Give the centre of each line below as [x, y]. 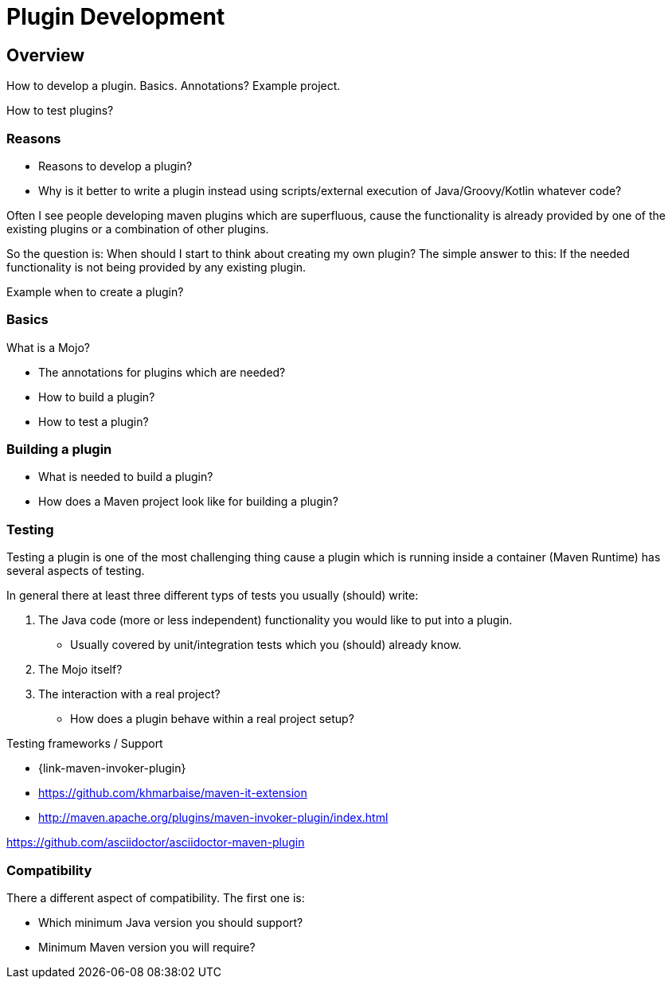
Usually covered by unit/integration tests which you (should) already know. [266, 645]
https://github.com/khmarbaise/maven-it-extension [173, 793]
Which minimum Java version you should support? [171, 922]
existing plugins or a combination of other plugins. [138, 229]
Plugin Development [116, 17]
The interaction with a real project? [129, 694]
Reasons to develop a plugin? [115, 166]
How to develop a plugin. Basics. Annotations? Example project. [174, 86]
